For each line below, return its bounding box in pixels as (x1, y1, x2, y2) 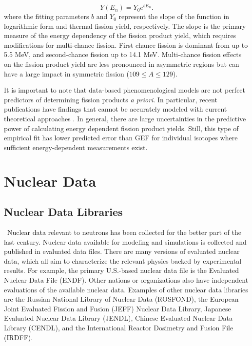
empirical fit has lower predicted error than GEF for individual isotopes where (4, 133, 238, 143)
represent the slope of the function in (118, 11, 230, 21)
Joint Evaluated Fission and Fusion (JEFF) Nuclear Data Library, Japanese (4, 303, 231, 313)
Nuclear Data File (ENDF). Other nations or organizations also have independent (4, 274, 249, 285)
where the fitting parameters (4, 11, 89, 21)
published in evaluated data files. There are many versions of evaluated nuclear (4, 246, 240, 256)
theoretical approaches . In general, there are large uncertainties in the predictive (4, 114, 246, 124)
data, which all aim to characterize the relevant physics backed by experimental (4, 255, 242, 266)
